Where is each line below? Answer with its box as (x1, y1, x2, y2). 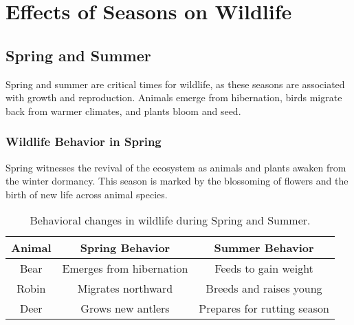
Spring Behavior (80, 240, 170, 256)
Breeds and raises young (206, 280, 322, 297)
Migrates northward (77, 280, 173, 297)
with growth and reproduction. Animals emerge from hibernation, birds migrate (5, 90, 342, 105)
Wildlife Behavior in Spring (5, 133, 162, 150)
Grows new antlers (80, 300, 170, 317)
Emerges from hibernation (62, 260, 188, 277)
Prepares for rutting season (199, 300, 329, 317)
